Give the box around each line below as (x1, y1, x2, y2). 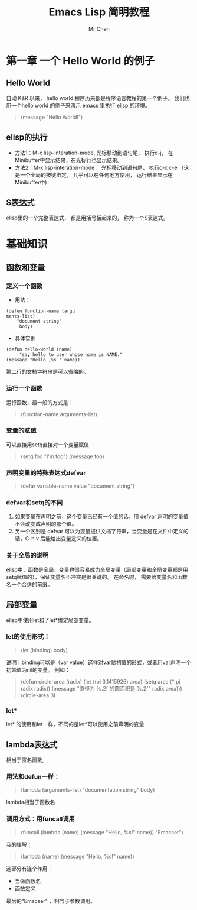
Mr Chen (88, 25, 110, 33)
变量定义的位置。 (61, 535, 103, 542)
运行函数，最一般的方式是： (6, 399, 74, 406)
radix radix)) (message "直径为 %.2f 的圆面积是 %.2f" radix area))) (20, 685, 183, 692)
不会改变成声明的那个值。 (14, 520, 77, 527)
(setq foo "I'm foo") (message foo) (20, 453, 104, 460)
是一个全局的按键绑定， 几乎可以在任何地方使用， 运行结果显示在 (14, 171, 173, 178)
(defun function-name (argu (6, 308, 75, 314)
